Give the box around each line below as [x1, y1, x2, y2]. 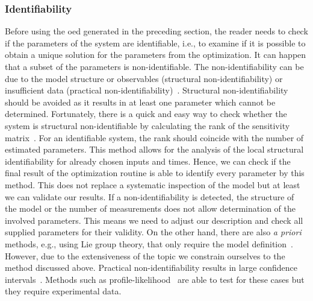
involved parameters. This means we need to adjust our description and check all [5, 214, 303, 226]
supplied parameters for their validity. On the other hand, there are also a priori [5, 226, 302, 238]
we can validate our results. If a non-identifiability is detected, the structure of [5, 190, 294, 203]
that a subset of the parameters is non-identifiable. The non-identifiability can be [5, 60, 304, 72]
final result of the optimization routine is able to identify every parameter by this [5, 166, 305, 179]
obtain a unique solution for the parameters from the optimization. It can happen [5, 48, 306, 61]
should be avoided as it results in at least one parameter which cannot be [5, 95, 276, 108]
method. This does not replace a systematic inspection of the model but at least [5, 178, 300, 191]
